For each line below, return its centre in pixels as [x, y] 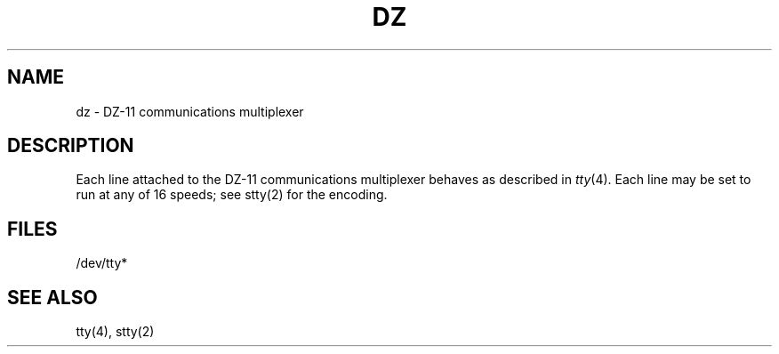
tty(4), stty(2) [115, 332]
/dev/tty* [102, 263]
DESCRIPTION [71, 146]
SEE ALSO [52, 297]
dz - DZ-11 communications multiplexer [190, 111]
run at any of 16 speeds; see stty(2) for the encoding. [232, 195]
